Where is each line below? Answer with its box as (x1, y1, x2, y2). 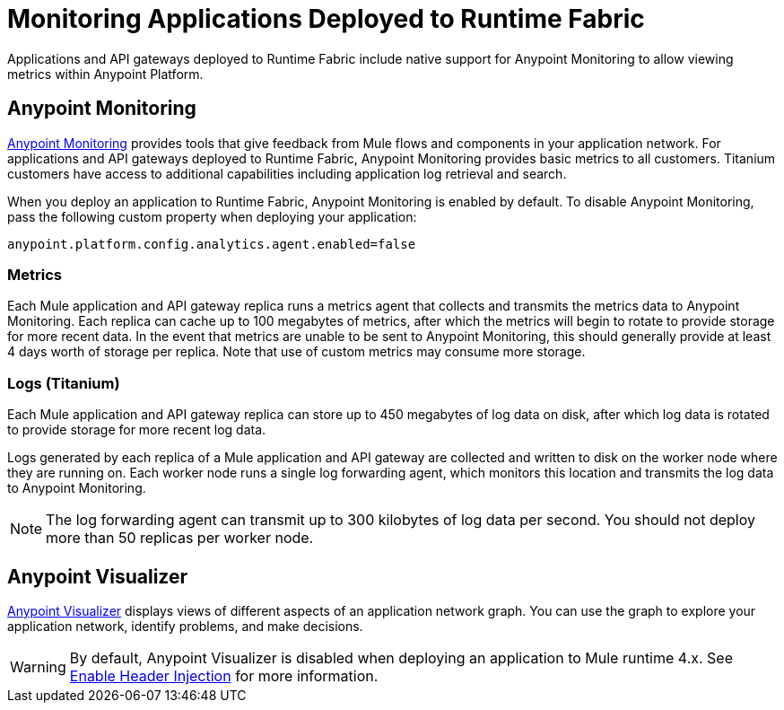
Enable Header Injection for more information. (69, 666, 379, 685)
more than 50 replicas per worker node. (46, 529, 314, 548)
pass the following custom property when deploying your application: (7, 208, 417, 224)
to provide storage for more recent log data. (7, 422, 266, 438)
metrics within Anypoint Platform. (7, 66, 204, 82)
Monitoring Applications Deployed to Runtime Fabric (7, 4, 645, 34)
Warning (10, 657, 66, 676)
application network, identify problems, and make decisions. (7, 618, 363, 634)
